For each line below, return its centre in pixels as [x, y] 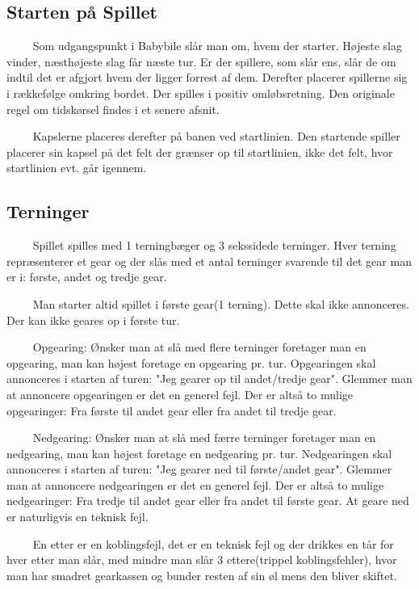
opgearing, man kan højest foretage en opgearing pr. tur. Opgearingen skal [191, 362]
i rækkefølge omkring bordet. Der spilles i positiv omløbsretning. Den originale [201, 93]
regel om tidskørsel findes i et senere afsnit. [113, 109]
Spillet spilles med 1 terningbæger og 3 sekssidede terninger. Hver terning [214, 245]
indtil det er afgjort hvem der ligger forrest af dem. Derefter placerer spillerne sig [207, 77]
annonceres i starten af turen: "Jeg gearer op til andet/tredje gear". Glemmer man [209, 379]
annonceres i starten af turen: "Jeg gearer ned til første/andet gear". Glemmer [199, 469]
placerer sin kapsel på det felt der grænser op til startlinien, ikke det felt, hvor [200, 151]
